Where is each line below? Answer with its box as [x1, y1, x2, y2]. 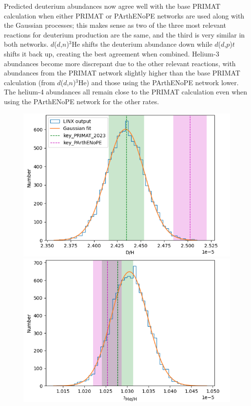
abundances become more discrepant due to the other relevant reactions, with [4, 58, 236, 68]
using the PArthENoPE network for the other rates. [4, 96, 159, 106]
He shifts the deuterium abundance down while [72, 39, 212, 49]
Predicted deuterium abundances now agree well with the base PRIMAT [4, 1, 221, 11]
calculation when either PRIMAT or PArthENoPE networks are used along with [4, 10, 245, 20]
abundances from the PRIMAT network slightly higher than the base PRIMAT [4, 68, 240, 78]
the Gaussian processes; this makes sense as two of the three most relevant [4, 20, 226, 30]
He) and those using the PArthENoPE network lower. [78, 77, 239, 87]
